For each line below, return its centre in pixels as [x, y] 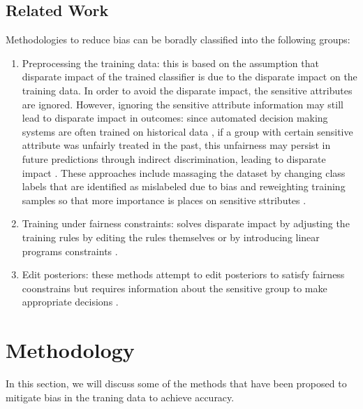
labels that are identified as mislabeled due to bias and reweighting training [184, 186]
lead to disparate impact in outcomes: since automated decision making [175, 118]
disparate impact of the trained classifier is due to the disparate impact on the [190, 77]
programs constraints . [70, 251]
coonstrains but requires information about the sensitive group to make [175, 288]
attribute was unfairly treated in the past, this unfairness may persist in [176, 145]
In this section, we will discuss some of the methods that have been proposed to [176, 383]
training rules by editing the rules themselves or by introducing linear [171, 237]
